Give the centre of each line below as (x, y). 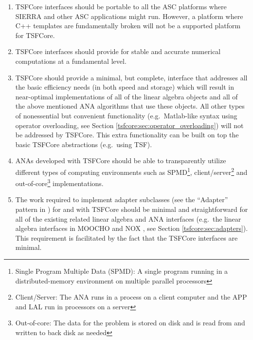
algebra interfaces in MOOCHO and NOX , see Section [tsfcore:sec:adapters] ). (132, 228)
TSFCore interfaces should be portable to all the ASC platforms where (121, 6)
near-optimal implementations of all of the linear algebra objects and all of (126, 96)
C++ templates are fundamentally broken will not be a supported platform (128, 26)
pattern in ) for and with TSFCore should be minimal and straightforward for (132, 209)
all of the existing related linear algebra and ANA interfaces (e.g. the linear (128, 218)
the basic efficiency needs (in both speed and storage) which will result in (125, 87)
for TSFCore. (35, 35)
